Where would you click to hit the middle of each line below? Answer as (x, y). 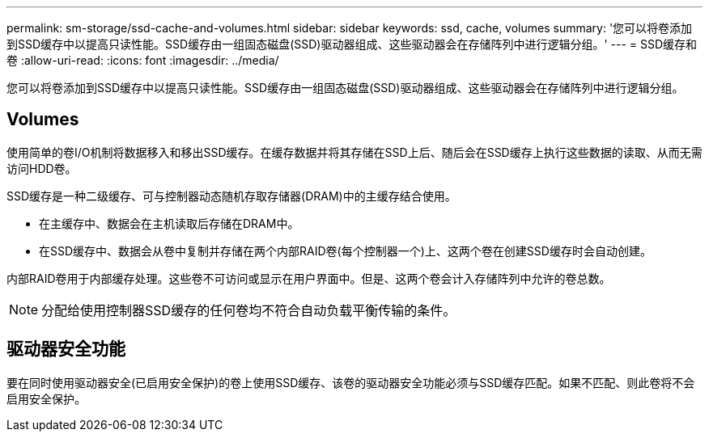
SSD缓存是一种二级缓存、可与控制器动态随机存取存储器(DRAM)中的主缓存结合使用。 (231, 196)
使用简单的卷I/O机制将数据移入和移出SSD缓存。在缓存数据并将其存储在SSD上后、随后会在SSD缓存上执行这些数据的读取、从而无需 (354, 152)
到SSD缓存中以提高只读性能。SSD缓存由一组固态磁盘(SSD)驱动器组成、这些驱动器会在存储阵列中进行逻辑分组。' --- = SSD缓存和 (352, 44)
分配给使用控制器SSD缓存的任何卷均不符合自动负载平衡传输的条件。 (249, 310)
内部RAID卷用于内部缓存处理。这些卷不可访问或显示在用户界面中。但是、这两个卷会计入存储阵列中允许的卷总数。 (309, 278)
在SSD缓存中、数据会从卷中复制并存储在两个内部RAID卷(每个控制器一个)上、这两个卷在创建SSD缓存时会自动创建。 (345, 251)
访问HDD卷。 (42, 168)
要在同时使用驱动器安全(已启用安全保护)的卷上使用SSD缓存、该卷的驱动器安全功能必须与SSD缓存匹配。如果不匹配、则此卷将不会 (351, 382)
